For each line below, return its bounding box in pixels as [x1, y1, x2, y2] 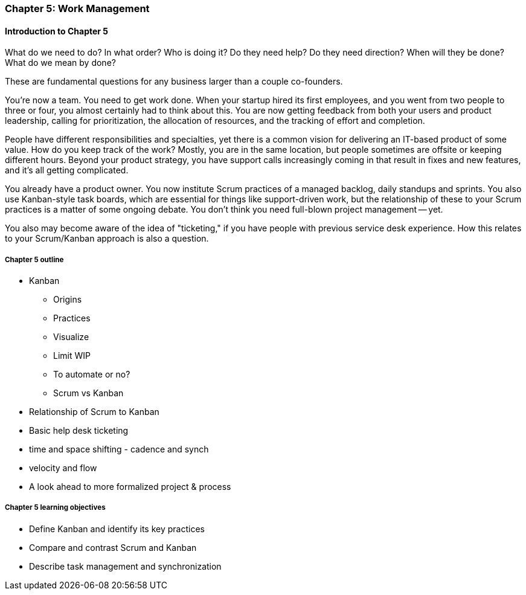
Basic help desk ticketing [29, 425, 129, 436]
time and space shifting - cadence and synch [29, 444, 209, 454]
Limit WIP [53, 350, 91, 361]
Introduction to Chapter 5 [5, 25, 109, 36]
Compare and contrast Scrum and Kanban [29, 542, 197, 553]
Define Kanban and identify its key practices [29, 523, 205, 534]
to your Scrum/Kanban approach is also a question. [5, 233, 209, 244]
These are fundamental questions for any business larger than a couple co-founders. [5, 76, 343, 87]
